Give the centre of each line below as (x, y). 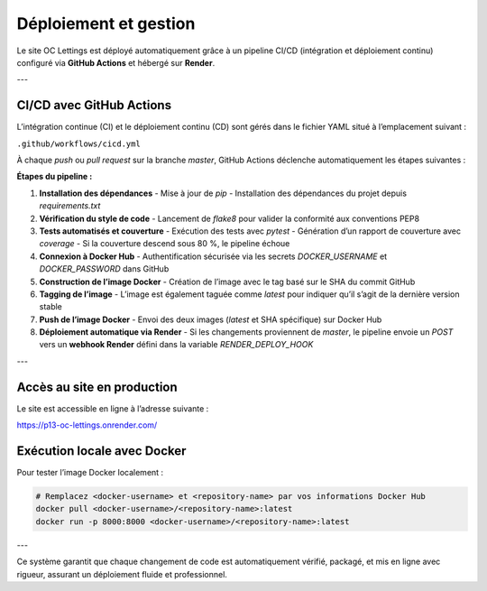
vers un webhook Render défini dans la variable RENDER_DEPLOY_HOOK (176, 345)
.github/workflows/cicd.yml (79, 143)
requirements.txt (70, 206)
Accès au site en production (97, 387)
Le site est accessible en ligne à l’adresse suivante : (113, 408)
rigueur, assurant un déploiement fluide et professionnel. (122, 574)
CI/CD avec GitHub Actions (94, 105)
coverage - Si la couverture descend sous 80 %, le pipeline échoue (165, 244)
